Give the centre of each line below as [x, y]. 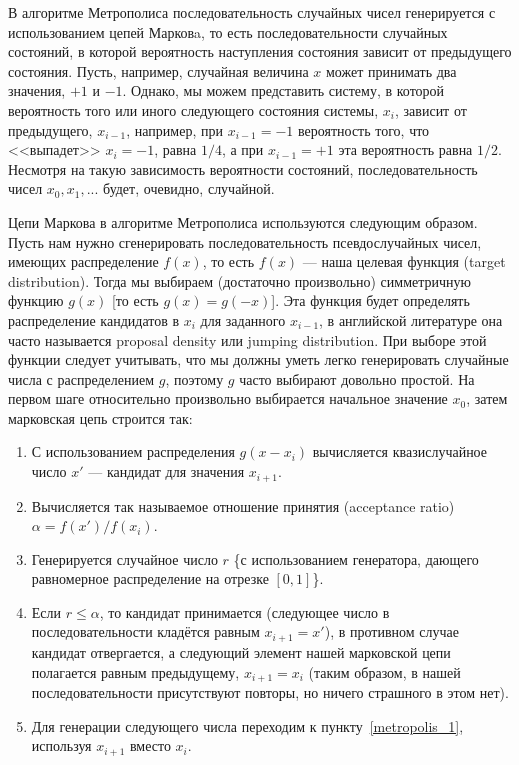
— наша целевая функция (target [404, 261]
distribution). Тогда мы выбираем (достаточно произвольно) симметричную [240, 280]
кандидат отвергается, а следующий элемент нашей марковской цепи [241, 651]
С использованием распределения [133, 451]
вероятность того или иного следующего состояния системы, [193, 109]
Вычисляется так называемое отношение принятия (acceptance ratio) [243, 505]
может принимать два [391, 70]
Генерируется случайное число [124, 558]
